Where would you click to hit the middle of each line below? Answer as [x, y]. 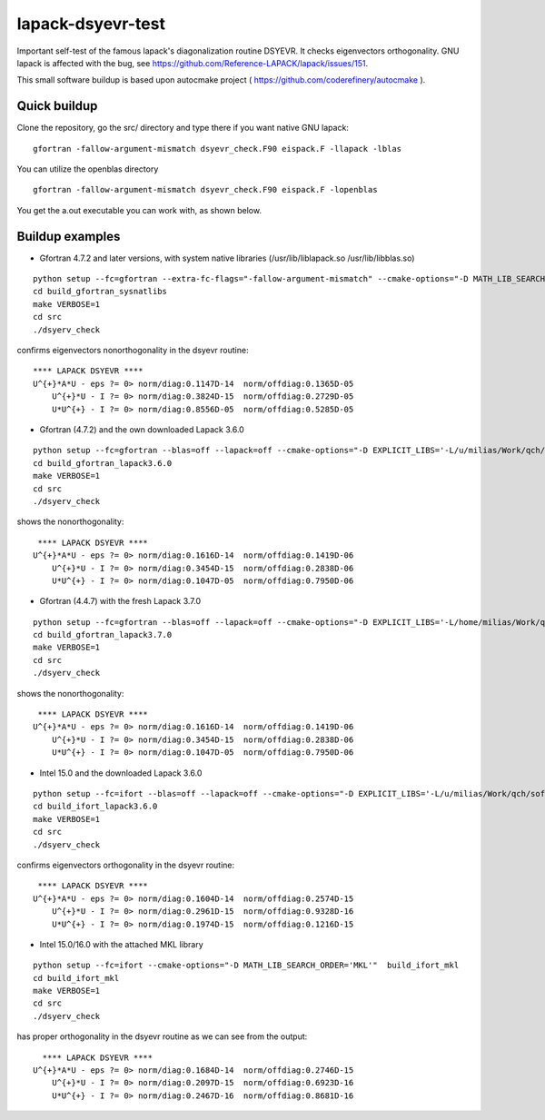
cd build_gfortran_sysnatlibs [100, 292]
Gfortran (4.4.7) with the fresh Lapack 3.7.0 [120, 601]
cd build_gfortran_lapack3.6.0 [103, 463]
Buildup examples [69, 236]
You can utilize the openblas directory [88, 169]
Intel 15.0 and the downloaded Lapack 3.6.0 [121, 773]
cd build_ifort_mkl [76, 978]
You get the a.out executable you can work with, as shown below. [139, 210]
